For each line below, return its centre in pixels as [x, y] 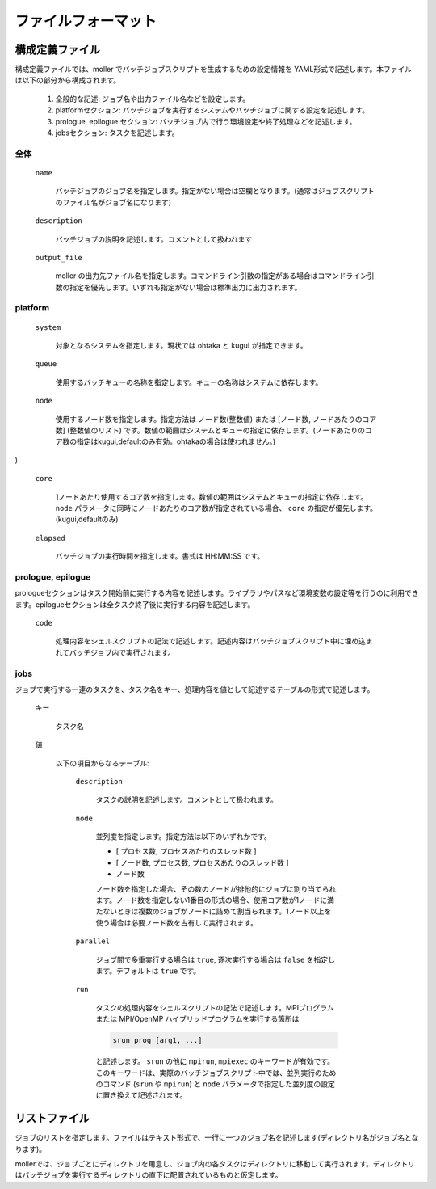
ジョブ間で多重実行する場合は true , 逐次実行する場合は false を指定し [215, 959]
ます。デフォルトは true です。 [148, 971]
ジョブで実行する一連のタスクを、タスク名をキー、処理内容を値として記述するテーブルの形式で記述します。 [195, 689]
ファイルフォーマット [86, 21]
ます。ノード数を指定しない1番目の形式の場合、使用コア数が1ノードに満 [215, 900]
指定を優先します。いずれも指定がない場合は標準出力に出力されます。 [185, 287]
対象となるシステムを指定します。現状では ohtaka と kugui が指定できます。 [182, 346]
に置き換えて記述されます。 [141, 1095]
